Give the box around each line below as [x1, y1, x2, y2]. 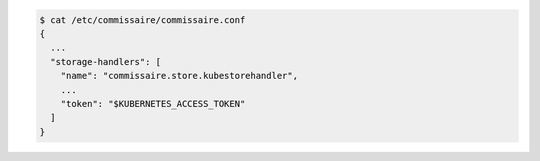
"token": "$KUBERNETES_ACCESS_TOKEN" [60, 98, 246, 109]
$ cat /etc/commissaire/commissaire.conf [39, 14, 246, 25]
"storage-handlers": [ [50, 56, 162, 67]
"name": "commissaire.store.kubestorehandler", [60, 70, 299, 82]
